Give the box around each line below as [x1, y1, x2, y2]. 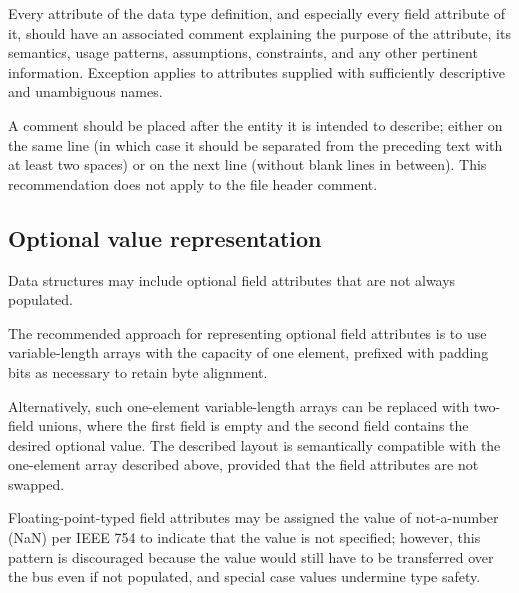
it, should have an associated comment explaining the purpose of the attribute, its [8, 22, 511, 43]
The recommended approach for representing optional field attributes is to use [8, 322, 487, 343]
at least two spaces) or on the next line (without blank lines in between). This [8, 154, 487, 175]
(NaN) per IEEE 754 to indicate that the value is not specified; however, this [8, 527, 481, 548]
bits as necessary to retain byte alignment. [8, 361, 268, 382]
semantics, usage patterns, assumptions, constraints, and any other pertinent [8, 42, 478, 63]
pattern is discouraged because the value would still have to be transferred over [8, 546, 494, 567]
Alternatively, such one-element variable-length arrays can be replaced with [8, 395, 470, 416]
